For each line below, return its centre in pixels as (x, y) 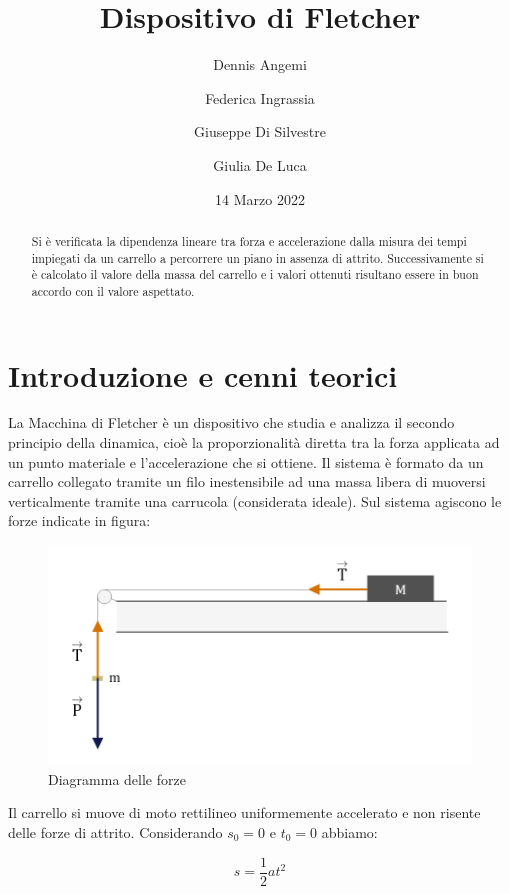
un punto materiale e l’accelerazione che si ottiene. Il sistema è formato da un (246, 461)
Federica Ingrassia (260, 97)
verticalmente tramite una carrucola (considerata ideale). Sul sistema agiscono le (255, 500)
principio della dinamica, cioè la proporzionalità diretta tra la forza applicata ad (254, 442)
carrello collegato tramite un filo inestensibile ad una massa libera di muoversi (247, 481)
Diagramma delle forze (117, 778)
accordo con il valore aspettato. (113, 290)
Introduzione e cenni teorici (203, 374)
